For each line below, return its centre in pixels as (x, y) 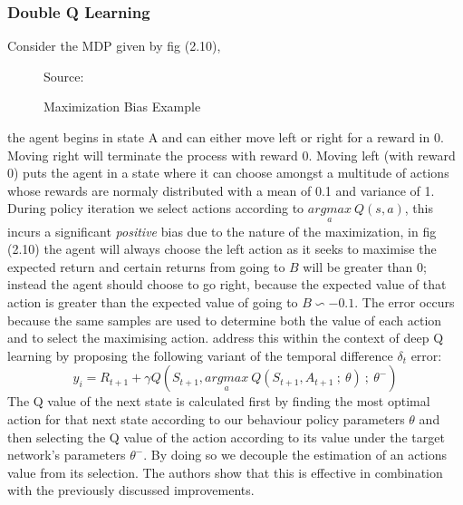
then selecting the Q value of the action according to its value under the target (226, 437)
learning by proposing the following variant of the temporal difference (200, 355)
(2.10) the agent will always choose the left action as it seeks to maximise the (222, 249)
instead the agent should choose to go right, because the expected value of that (227, 284)
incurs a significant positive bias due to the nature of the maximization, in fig (222, 231)
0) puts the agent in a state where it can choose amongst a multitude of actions (228, 173)
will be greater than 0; (365, 266)
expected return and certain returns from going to (146, 266)
